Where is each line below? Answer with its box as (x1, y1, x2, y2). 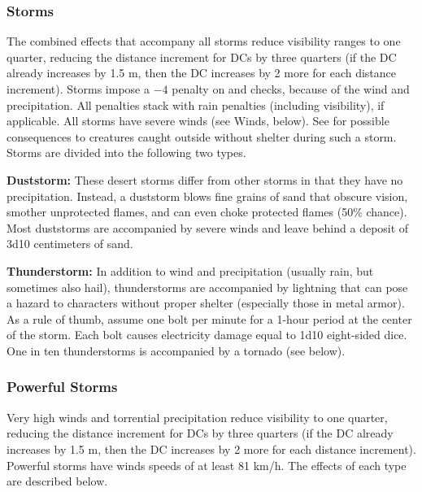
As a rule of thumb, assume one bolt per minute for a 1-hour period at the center (7, 310, 412, 327)
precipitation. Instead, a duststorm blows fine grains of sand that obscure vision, (7, 187, 408, 204)
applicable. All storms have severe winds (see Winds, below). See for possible (7, 112, 389, 129)
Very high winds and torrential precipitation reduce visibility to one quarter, (7, 408, 388, 425)
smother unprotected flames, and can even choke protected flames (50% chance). (7, 203, 407, 220)
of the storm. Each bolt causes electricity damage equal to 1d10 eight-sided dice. (7, 326, 407, 343)
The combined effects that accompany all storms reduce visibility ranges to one (7, 33, 401, 50)
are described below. (7, 472, 108, 490)
